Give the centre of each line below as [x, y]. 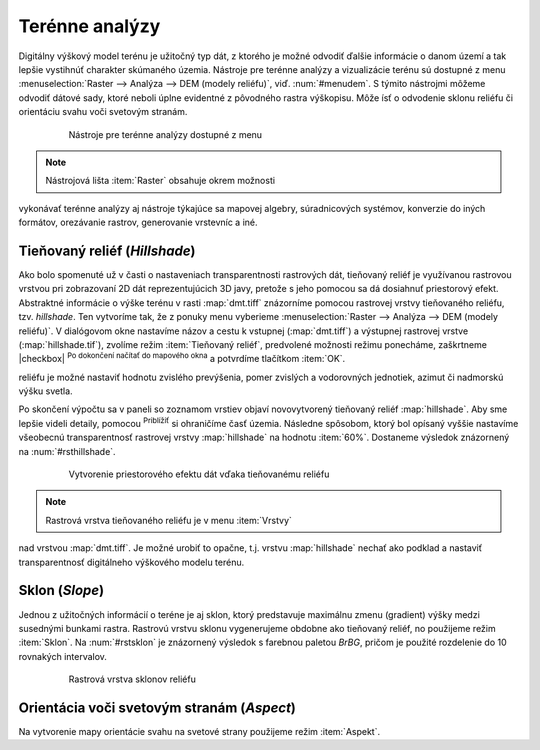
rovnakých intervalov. [62, 656]
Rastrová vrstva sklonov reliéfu [132, 679]
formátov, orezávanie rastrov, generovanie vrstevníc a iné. [138, 222]
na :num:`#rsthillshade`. [67, 451]
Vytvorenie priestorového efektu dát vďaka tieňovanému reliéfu [199, 474]
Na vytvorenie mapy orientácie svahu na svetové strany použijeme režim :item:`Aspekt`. [199, 731]
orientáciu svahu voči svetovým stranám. [103, 112]
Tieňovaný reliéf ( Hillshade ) [107, 250]
